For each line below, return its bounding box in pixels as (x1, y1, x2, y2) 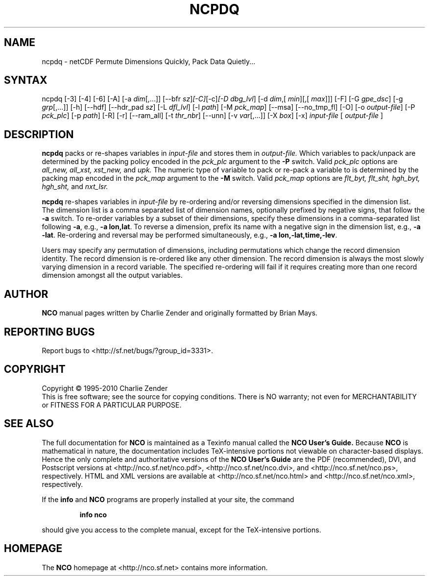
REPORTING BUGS (4, 325, 95, 338)
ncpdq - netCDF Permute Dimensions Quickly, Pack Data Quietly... (42, 57, 256, 66)
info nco (79, 510, 107, 519)
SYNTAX (4, 74, 48, 87)
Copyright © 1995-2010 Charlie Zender (42, 384, 168, 392)
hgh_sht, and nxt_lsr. (42, 182, 108, 191)
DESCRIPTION (4, 128, 74, 141)
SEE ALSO (4, 417, 54, 430)
